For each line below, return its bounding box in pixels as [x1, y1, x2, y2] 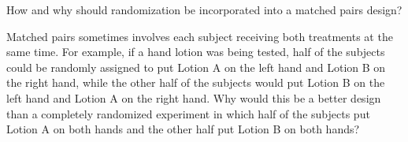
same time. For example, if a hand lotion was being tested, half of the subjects [6, 43, 385, 60]
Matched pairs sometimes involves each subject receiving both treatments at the [6, 28, 393, 44]
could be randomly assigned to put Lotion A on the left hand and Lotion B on [6, 58, 386, 75]
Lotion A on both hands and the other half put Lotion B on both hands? [6, 121, 360, 137]
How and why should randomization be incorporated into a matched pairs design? [6, 2, 402, 17]
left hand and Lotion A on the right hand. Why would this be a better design [6, 89, 381, 106]
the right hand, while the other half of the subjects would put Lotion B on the [6, 74, 385, 91]
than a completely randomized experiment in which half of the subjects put [6, 105, 370, 121]
